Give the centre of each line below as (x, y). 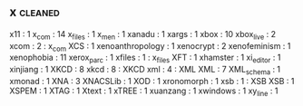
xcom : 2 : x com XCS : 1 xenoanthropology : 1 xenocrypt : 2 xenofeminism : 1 (150, 47)
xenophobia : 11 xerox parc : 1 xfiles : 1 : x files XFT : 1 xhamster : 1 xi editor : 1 (145, 58)
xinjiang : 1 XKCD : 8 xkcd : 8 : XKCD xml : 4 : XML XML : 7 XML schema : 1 (145, 71)
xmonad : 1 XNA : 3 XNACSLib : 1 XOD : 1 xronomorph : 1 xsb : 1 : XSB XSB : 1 (152, 81)
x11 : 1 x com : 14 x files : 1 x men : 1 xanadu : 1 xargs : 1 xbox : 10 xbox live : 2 (143, 35)
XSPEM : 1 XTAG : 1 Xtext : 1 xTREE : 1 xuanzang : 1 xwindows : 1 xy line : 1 (144, 92)
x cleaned (35, 12)
